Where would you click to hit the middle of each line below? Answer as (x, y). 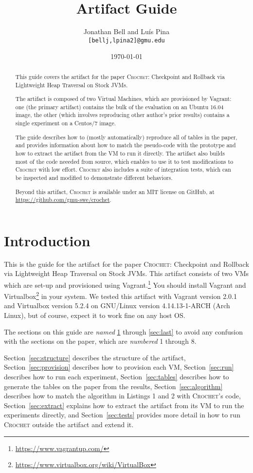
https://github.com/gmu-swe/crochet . (63, 200)
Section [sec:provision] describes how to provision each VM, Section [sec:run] (119, 367)
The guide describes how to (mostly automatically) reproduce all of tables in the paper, (126, 137)
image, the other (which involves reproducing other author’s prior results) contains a (122, 115)
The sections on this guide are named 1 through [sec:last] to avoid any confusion (124, 331)
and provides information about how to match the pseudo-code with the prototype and (126, 145)
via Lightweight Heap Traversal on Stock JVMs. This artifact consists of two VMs (126, 273)
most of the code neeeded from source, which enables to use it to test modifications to (124, 161)
